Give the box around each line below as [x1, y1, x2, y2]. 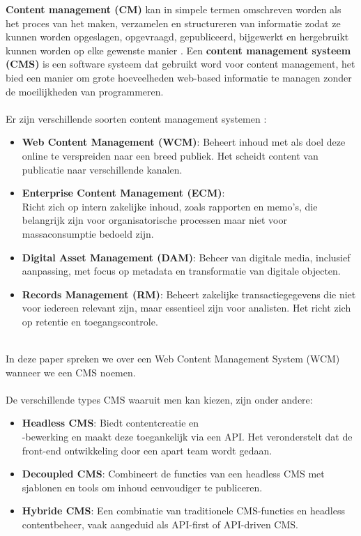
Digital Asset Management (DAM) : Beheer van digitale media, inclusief [22, 250, 351, 264]
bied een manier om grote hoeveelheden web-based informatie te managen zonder [6, 70, 352, 84]
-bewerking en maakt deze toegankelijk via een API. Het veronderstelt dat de [22, 429, 353, 444]
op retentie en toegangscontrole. [22, 314, 158, 328]
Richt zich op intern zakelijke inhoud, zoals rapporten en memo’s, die [22, 199, 318, 213]
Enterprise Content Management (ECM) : [22, 185, 225, 200]
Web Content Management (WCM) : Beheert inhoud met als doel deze [22, 135, 346, 149]
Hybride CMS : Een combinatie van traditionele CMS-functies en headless [22, 503, 345, 518]
